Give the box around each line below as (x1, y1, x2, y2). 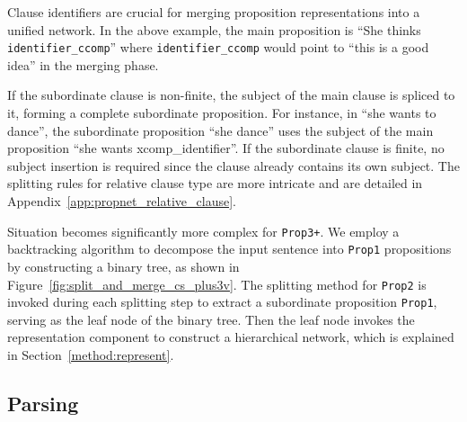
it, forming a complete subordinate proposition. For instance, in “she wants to (7, 103, 436, 122)
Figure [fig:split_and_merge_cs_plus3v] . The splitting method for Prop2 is (7, 274, 427, 293)
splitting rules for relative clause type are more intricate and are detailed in (7, 174, 423, 193)
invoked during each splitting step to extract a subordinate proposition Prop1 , (7, 292, 437, 311)
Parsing (7, 389, 79, 417)
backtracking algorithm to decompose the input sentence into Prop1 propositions (7, 239, 452, 258)
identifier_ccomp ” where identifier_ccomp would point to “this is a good (7, 38, 429, 57)
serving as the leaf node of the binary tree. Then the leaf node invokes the (7, 310, 415, 328)
